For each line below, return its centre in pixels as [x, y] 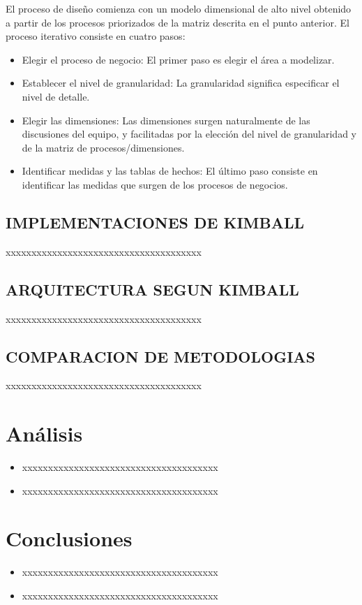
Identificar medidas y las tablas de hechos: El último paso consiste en [170, 171]
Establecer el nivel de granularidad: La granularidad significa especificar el [181, 83]
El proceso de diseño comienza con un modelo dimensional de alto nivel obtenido [179, 8]
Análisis [44, 433]
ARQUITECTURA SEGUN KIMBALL [152, 289]
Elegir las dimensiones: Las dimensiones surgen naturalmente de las [166, 120]
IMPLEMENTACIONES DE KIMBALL [155, 222]
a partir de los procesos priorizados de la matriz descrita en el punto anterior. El [178, 22]
